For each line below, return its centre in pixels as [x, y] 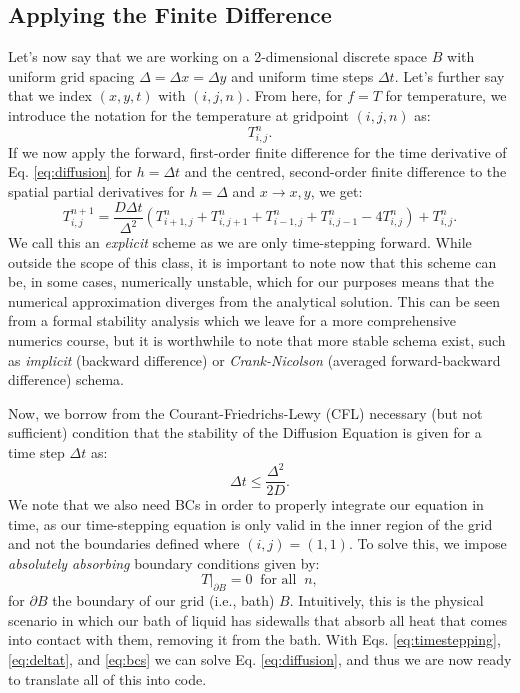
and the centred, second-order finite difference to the [345, 171]
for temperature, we [446, 95]
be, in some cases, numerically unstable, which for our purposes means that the [251, 281]
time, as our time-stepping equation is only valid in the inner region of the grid [250, 523]
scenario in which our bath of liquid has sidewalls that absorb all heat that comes [258, 619]
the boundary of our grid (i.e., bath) [163, 600]
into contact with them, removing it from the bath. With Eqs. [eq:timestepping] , [254, 639]
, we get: [336, 191]
